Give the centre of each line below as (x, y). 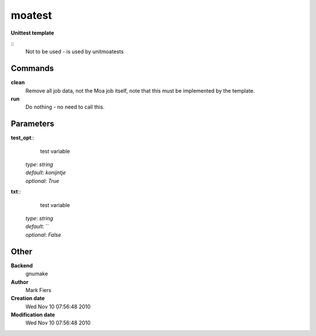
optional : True (42, 181)
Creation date (28, 298)
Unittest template (32, 33)
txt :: (16, 192)
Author (20, 282)
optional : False (43, 235)
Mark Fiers (39, 290)
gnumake (37, 274)
